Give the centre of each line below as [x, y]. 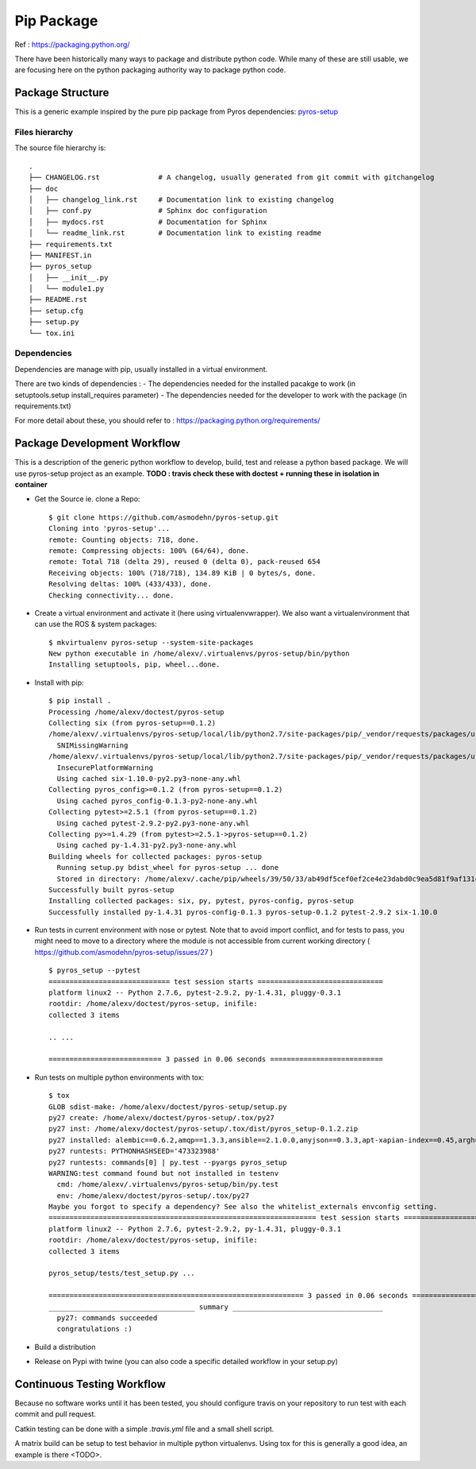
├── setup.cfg [56, 311]
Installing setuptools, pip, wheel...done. [134, 665]
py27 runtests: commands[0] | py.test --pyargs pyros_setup [168, 1162]
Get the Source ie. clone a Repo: [87, 499]
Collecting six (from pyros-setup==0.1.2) [132, 723]
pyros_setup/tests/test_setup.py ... [122, 1274]
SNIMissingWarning [92, 745]
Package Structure [62, 93]
